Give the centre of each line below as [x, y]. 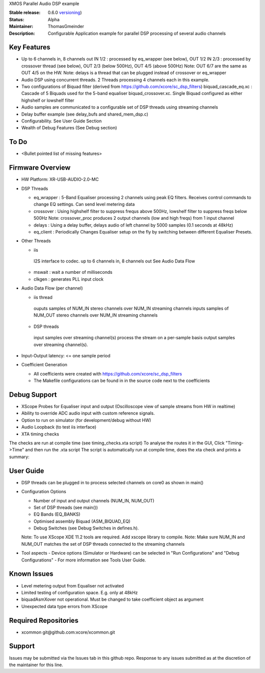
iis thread [43, 297]
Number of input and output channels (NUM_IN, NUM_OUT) [94, 500]
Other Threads [36, 241]
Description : [22, 33]
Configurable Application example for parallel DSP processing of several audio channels [137, 33]
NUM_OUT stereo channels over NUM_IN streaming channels [96, 315]
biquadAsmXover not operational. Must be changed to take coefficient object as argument [112, 599]
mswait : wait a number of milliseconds [73, 272]
